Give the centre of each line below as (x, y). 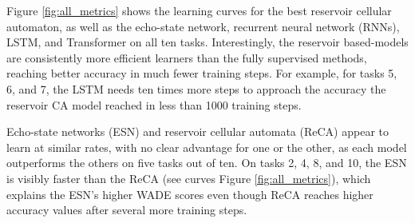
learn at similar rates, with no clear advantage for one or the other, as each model (207, 147)
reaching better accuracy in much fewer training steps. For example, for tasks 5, (202, 73)
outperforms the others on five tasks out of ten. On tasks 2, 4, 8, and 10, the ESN (207, 163)
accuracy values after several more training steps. (127, 210)
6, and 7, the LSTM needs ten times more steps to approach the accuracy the (196, 88)
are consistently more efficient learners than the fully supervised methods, (187, 57)
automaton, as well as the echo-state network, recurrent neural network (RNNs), (203, 26)
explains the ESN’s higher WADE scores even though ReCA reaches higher (190, 194)
